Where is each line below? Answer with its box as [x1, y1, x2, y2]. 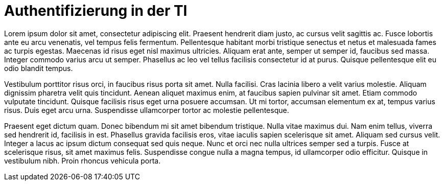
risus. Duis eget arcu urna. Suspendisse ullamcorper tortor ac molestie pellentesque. [4, 105, 289, 114]
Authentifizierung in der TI [4, 2, 188, 19]
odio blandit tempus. [4, 63, 73, 73]
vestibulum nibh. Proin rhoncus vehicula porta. [4, 156, 161, 165]
